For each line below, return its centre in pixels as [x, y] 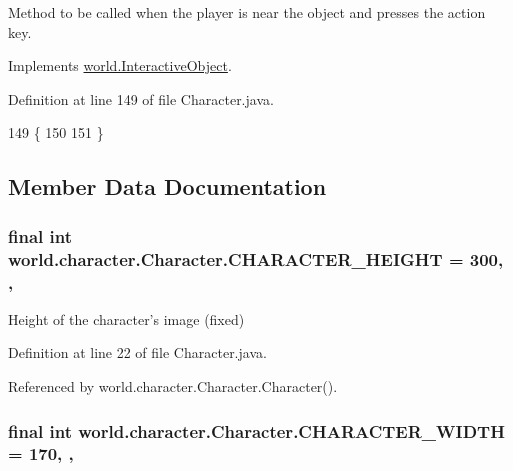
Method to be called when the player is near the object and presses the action [247, 12]
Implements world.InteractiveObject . [120, 65]
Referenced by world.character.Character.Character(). [173, 386]
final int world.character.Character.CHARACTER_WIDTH [256, 430]
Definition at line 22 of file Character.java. [137, 352]
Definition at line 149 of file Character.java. [141, 98]
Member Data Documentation [167, 186]
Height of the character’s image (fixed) [126, 318]
